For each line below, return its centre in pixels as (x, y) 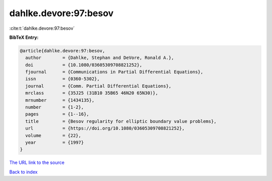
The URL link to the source (37, 163)
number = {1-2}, (55, 107)
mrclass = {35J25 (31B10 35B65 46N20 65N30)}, (92, 93)
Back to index (23, 172)
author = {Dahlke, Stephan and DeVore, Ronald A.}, (100, 58)
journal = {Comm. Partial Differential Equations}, (98, 86)
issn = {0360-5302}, (63, 79)
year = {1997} (55, 142)
